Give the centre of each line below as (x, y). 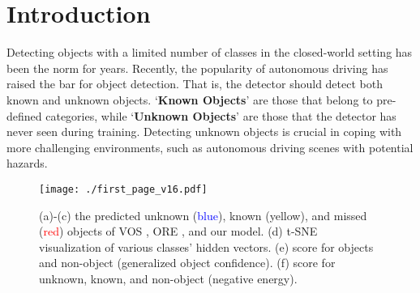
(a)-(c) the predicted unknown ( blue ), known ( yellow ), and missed (203, 215)
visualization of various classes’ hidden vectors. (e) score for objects (206, 246)
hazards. (27, 163)
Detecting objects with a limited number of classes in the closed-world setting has (210, 52)
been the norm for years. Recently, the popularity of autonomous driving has (197, 68)
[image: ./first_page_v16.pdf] (123, 189)
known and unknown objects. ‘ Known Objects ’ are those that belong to (190, 99)
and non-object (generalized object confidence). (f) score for (187, 263)
